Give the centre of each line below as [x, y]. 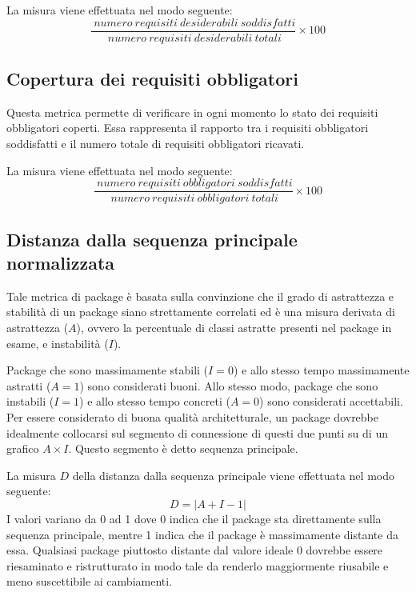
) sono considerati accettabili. [331, 401]
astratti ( [29, 385]
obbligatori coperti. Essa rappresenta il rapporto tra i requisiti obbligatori [188, 128]
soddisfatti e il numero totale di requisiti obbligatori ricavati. [156, 144]
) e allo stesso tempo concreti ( [155, 401]
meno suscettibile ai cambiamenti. [90, 581]
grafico [23, 448]
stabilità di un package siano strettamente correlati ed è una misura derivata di [201, 312]
